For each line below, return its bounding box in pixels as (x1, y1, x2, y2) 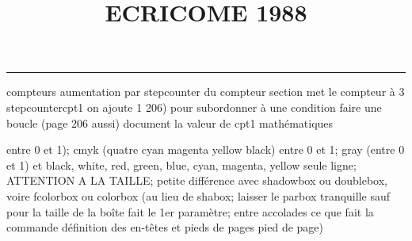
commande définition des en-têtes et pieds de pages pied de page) (6, 219, 324, 235)
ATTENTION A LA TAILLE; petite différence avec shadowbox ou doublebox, (6, 172, 387, 189)
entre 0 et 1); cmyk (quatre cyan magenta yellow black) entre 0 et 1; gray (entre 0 (6, 141, 405, 158)
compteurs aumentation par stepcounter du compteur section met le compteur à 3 (6, 83, 405, 100)
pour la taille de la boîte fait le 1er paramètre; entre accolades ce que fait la (6, 203, 374, 220)
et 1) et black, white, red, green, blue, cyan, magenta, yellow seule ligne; (6, 156, 357, 173)
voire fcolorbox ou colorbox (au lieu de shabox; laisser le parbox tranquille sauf (6, 187, 390, 204)
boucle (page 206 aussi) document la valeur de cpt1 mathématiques (6, 114, 334, 131)
